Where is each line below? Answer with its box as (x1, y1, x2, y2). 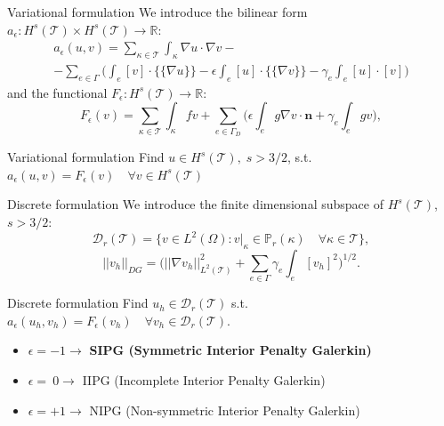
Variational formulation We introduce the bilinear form (7, 3, 308, 20)
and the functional (7, 83, 108, 101)
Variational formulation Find (7, 148, 165, 166)
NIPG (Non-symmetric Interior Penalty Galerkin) (89, 400, 360, 419)
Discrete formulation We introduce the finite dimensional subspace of (7, 195, 383, 213)
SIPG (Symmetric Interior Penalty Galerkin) (89, 341, 372, 359)
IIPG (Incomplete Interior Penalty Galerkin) (82, 370, 326, 389)
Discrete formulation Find (7, 293, 149, 312)
